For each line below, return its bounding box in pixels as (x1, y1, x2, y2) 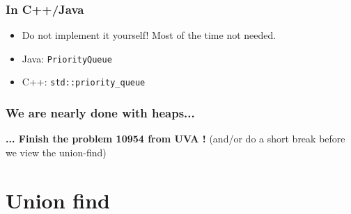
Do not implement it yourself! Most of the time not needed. (22, 28, 276, 42)
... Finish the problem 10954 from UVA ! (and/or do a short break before (6, 131, 345, 146)
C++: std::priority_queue (22, 74, 146, 89)
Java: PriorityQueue (22, 51, 112, 65)
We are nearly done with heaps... (6, 104, 195, 122)
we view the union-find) (6, 145, 107, 159)
